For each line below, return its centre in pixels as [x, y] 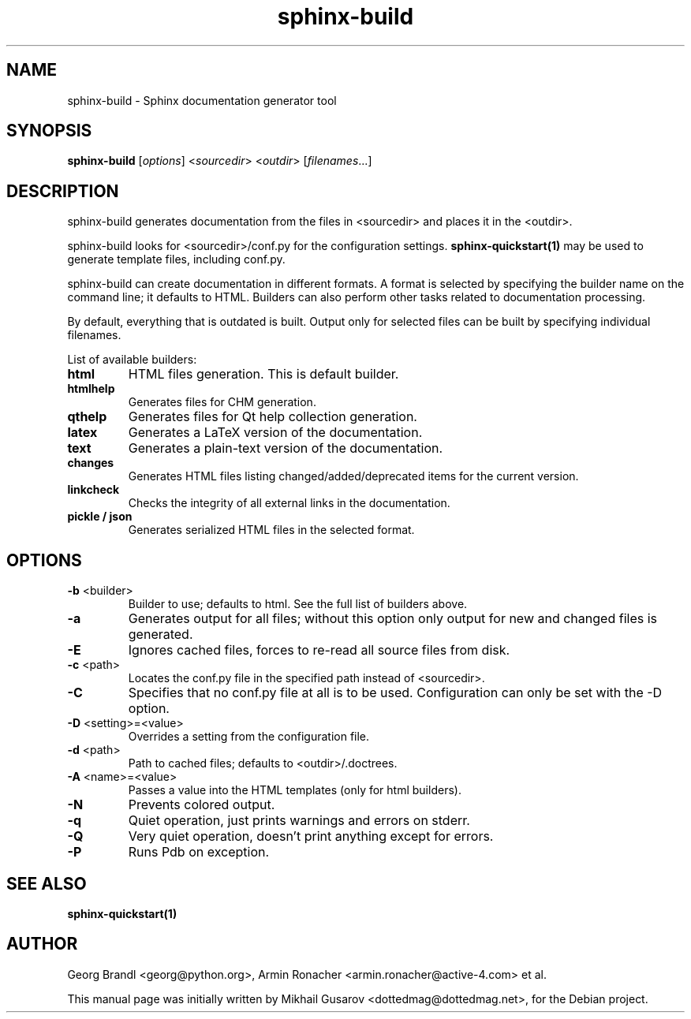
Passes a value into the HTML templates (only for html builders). [295, 790]
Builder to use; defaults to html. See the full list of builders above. [298, 604]
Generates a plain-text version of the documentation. [286, 448]
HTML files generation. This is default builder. [263, 374]
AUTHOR [42, 944]
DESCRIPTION [63, 191]
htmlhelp [91, 389]
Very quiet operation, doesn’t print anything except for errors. [311, 836]
